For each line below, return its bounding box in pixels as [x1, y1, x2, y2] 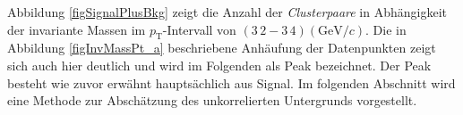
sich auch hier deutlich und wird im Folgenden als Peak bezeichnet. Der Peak [7, 55, 432, 74]
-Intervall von [162, 20, 236, 38]
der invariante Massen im [7, 20, 146, 38]
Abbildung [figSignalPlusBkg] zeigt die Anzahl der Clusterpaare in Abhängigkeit [7, 3, 448, 21]
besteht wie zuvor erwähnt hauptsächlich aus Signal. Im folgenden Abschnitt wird [7, 73, 456, 92]
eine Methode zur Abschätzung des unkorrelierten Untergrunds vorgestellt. [7, 91, 417, 110]
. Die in [365, 20, 407, 38]
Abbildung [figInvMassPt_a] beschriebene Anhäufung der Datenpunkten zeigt [7, 38, 436, 57]
